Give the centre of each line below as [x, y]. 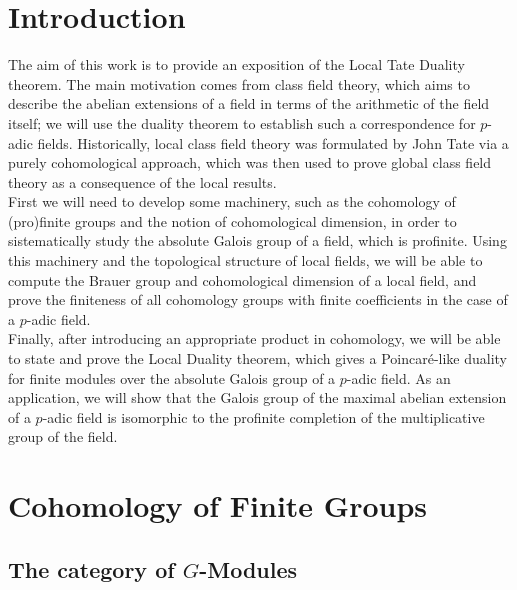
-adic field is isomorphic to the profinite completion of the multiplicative [263, 416]
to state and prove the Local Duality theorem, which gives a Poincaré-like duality [257, 358]
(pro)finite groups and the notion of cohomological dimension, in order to [232, 220]
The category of [91, 568]
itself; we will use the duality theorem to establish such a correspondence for [242, 122]
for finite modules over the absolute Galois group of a [172, 377]
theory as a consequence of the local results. [142, 181]
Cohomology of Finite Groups [217, 505]
